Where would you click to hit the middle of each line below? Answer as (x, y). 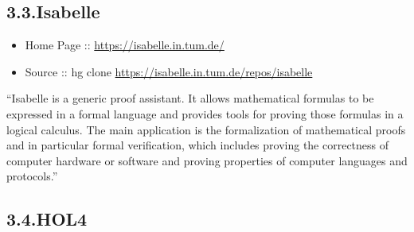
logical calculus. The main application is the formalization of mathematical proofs (206, 129)
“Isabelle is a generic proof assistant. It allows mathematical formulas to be (190, 98)
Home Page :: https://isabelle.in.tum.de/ (125, 45)
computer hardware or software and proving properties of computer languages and (207, 160)
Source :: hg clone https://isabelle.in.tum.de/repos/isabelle (169, 71)
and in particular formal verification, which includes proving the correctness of (198, 145)
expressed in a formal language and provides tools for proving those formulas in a (205, 113)
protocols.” (32, 176)
